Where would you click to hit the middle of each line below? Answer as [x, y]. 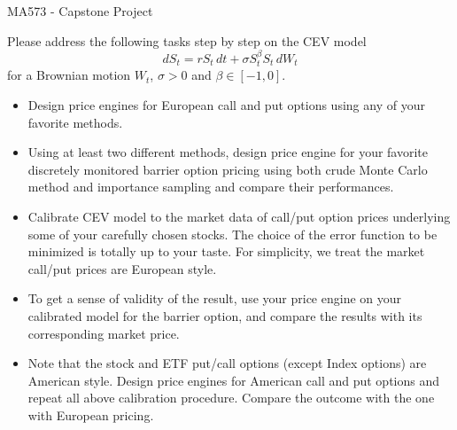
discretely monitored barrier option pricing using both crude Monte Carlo [228, 169]
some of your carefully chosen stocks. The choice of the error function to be [232, 234]
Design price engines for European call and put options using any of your [226, 105]
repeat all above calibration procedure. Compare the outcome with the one [231, 398]
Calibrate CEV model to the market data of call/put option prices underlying [239, 216]
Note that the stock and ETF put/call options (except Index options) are [227, 363]
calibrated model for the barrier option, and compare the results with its [225, 315]
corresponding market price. [104, 333]
